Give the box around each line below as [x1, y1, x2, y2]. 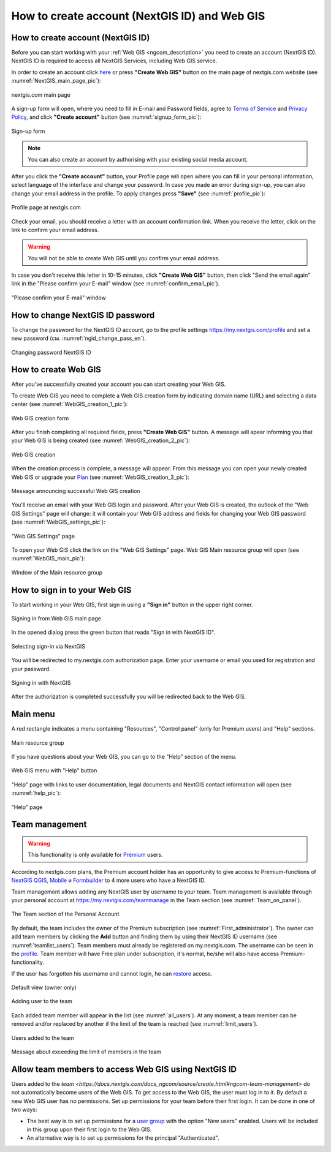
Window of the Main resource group [11, 568, 103, 576]
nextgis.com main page [11, 91, 70, 98]
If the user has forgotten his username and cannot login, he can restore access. [11, 969, 213, 977]
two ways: [11, 1106, 37, 1113]
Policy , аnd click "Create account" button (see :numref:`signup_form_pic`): [11, 113, 202, 121]
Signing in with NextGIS [11, 679, 71, 686]
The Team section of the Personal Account [11, 910, 120, 918]
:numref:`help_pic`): [11, 789, 61, 797]
